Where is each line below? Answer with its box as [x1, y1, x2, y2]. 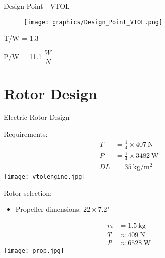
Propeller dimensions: [15, 204, 81, 214]
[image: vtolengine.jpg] [4, 173, 86, 181]
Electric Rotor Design [4, 112, 70, 122]
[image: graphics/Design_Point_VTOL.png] [24, 18, 163, 26]
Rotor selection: [4, 187, 52, 198]
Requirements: [4, 128, 48, 139]
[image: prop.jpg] [4, 247, 64, 255]
